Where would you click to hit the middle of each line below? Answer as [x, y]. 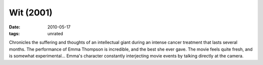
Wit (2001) [31, 13]
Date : [15, 27]
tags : [14, 33]
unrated [55, 33]
